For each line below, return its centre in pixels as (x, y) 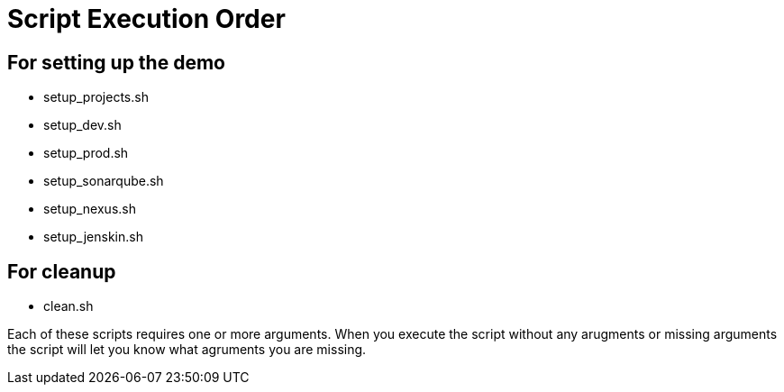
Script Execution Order (146, 19)
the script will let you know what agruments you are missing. (187, 350)
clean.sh (68, 306)
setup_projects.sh (96, 97)
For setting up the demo (116, 62)
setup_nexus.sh (90, 209)
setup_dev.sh (82, 125)
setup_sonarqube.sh (104, 181)
